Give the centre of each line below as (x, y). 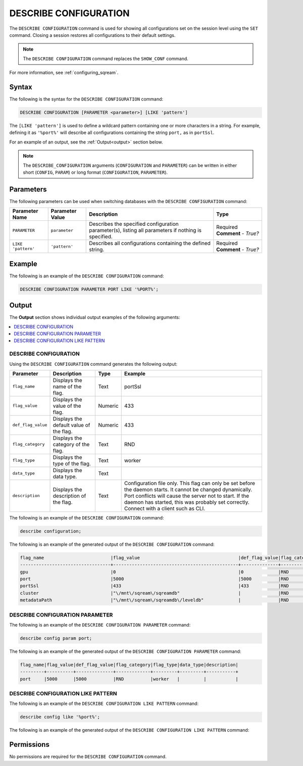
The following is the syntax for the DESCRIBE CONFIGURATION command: (86, 99)
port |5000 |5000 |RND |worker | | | (129, 679)
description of (69, 496)
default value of (71, 425)
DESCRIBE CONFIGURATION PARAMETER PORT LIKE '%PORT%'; (89, 289)
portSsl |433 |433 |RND (154, 586)
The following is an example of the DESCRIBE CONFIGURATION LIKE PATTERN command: (104, 704)
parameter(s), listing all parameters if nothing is (145, 230)
